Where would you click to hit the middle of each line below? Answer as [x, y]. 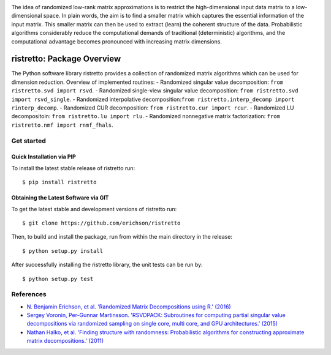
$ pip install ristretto [59, 182]
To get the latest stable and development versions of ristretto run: [94, 209]
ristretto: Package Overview [66, 59]
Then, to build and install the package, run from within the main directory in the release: [122, 237]
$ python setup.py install [63, 251]
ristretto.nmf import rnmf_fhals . [62, 125]
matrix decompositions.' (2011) [65, 341]
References [29, 294]
